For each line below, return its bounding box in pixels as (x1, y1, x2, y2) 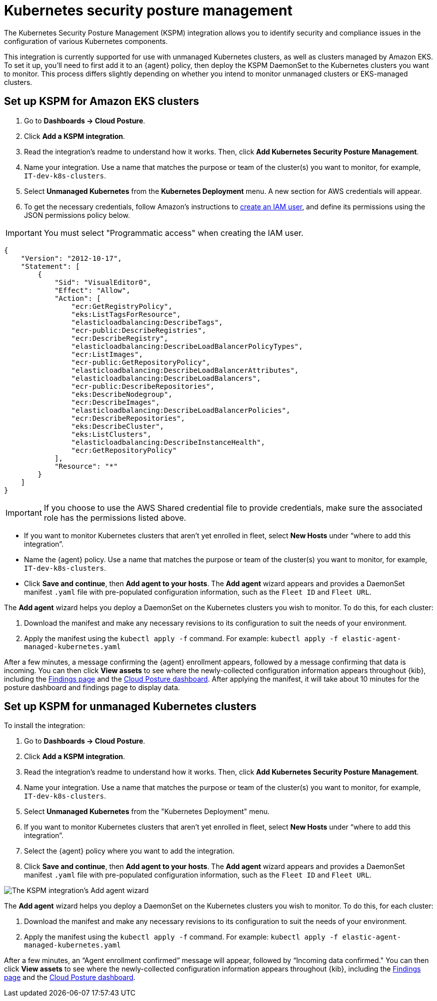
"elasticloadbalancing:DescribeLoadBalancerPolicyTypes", (71, 342, 303, 350)
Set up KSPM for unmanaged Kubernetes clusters (4, 700, 257, 713)
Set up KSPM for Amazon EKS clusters (4, 95, 199, 108)
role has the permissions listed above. (43, 512, 186, 523)
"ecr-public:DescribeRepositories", (71, 382, 215, 390)
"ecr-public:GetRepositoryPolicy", (71, 358, 211, 366)
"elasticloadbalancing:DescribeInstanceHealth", (71, 438, 265, 446)
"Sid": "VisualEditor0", (54, 278, 152, 286)
